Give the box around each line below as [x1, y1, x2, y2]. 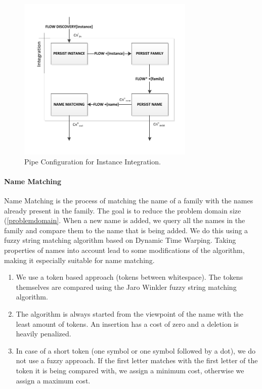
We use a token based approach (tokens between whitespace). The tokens [16, 272, 243, 282]
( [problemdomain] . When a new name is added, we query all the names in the [4, 215, 245, 226]
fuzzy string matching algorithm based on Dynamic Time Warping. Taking [4, 235, 236, 245]
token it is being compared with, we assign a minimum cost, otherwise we [16, 365, 244, 375]
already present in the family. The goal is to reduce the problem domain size [4, 205, 241, 215]
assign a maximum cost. [16, 375, 91, 385]
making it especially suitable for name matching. [4, 254, 155, 265]
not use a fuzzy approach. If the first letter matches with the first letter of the [16, 355, 258, 366]
